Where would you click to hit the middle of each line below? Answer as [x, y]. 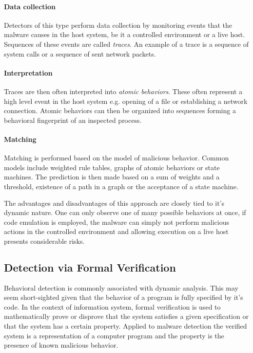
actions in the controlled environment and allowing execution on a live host [116, 231]
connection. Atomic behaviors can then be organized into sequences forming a [120, 110]
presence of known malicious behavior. [61, 345]
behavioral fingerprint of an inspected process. [73, 120]
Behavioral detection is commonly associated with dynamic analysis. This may [121, 287]
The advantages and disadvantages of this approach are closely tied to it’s [114, 203]
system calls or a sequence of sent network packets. [80, 53]
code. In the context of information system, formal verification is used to [112, 306]
